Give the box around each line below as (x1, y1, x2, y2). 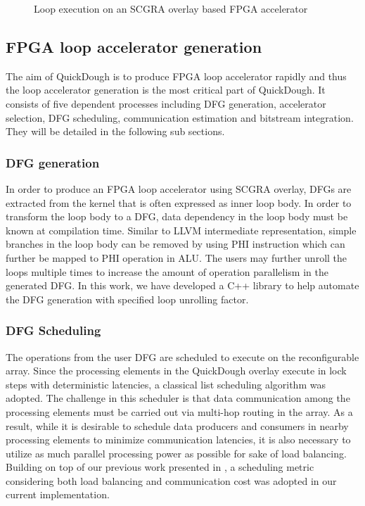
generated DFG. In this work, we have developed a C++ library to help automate (6, 278, 359, 293)
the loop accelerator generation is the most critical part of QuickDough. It (6, 82, 326, 97)
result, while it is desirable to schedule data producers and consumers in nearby (6, 418, 349, 433)
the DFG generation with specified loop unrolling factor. (6, 291, 249, 306)
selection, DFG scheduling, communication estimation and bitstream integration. (6, 110, 354, 125)
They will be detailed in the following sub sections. (6, 124, 225, 139)
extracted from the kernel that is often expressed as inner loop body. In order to (6, 195, 352, 210)
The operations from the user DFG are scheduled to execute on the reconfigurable (6, 349, 359, 364)
